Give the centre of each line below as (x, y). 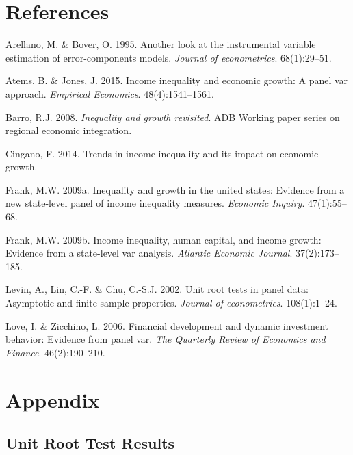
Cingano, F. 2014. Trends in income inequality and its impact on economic (162, 153)
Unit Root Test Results (90, 443)
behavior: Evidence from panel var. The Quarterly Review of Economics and (166, 339)
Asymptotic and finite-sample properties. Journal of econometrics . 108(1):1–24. (171, 303)
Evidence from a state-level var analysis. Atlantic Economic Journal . (149, 253)
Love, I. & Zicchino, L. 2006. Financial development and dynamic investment (167, 325)
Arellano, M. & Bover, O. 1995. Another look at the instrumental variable (161, 44)
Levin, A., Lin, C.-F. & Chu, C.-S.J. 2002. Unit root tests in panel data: (157, 289)
